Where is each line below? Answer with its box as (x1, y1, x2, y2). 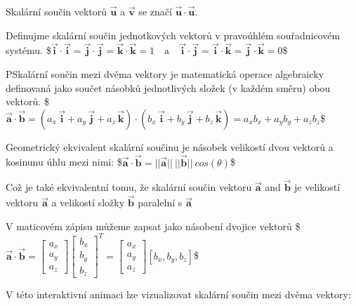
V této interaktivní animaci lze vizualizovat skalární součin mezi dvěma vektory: (6, 287, 351, 302)
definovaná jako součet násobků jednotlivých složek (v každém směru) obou (6, 80, 331, 95)
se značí (138, 4, 172, 18)
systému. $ (6, 43, 51, 58)
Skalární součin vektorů (6, 4, 107, 18)
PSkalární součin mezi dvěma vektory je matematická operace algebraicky (6, 67, 324, 81)
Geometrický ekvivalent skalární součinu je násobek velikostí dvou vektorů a (6, 139, 334, 154)
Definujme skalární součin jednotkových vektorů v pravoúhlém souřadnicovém (6, 27, 341, 42)
